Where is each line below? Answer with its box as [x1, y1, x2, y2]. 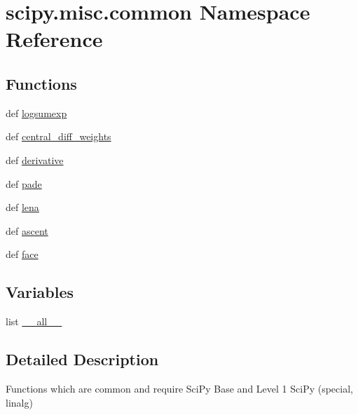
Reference [6, 25, 103, 53]
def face [6, 247, 39, 261]
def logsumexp [6, 105, 67, 120]
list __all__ [6, 314, 62, 329]
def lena [6, 200, 39, 215]
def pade [6, 176, 42, 191]
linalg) [6, 395, 33, 409]
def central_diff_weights [6, 129, 111, 144]
